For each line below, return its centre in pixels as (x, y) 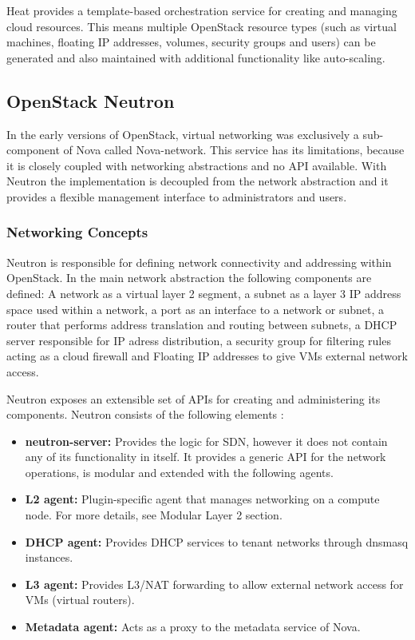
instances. (49, 557)
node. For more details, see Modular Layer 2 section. (154, 515)
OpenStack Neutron (91, 100)
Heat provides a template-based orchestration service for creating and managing (202, 10)
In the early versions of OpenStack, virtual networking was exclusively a (183, 134)
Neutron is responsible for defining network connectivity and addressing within (199, 262)
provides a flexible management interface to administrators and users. (177, 196)
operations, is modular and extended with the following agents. (179, 472)
